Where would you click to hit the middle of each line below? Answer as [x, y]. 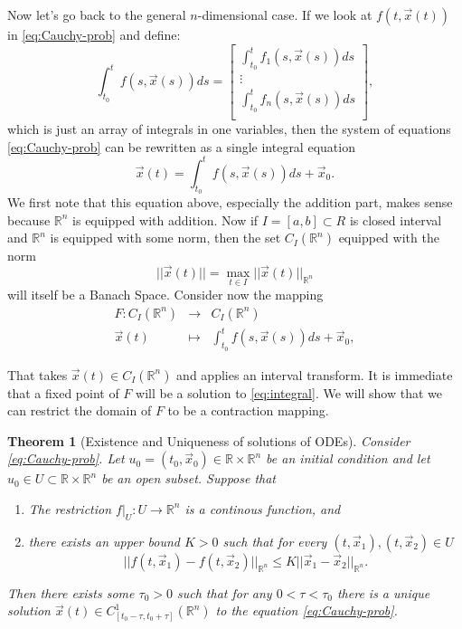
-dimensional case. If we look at [285, 14]
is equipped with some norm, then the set [165, 238]
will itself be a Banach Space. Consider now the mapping [165, 295]
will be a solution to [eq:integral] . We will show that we [289, 392]
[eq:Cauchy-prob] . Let [66, 458]
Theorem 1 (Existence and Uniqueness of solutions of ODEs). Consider [209, 440]
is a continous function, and [263, 508]
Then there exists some [71, 592]
